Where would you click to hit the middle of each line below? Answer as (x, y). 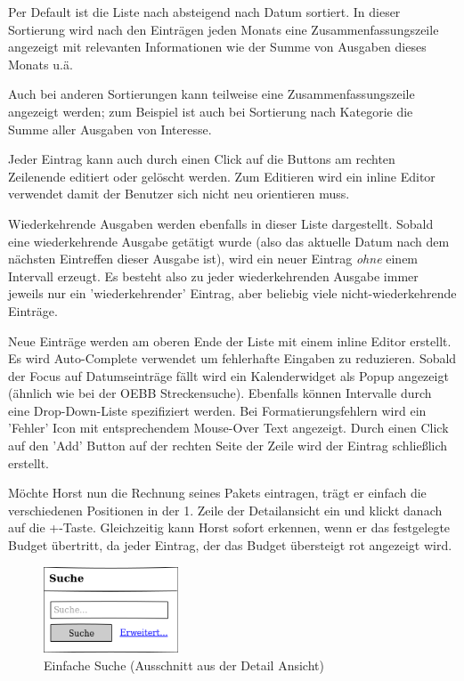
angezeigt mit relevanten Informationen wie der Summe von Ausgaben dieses (217, 47)
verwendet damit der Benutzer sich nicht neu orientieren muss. (179, 194)
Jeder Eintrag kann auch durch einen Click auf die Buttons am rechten (202, 159)
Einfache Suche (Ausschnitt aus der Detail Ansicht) (184, 665)
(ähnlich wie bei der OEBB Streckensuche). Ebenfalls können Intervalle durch (220, 393)
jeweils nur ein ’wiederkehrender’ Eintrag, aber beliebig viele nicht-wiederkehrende (232, 293)
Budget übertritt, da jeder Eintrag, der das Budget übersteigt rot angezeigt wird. (230, 545)
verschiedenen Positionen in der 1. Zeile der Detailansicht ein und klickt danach (225, 510)
